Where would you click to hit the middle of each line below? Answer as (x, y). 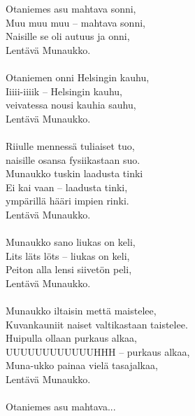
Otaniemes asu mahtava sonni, (71, 8)
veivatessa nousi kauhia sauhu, (71, 105)
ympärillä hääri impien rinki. (67, 201)
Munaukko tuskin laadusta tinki (74, 173)
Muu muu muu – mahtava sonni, (75, 22)
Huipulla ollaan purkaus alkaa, (72, 338)
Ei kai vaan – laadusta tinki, (67, 187)
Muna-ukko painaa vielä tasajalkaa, (82, 365)
